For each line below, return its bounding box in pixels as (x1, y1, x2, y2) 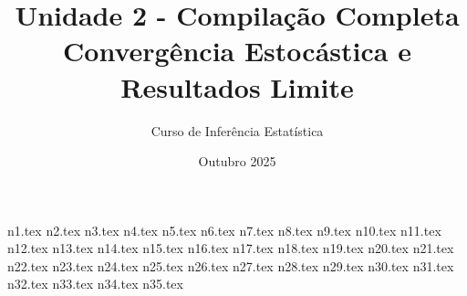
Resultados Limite (120, 68, 354, 105)
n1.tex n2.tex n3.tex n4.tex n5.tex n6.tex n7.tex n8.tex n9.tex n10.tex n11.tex (7, 220, 441, 239)
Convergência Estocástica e (63, 32, 411, 69)
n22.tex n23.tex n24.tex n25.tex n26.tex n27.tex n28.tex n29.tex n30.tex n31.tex (7, 256, 454, 275)
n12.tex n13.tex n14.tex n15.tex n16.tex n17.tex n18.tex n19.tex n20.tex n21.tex (7, 238, 454, 258)
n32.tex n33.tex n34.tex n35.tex (7, 274, 183, 293)
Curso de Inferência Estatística (150, 121, 324, 140)
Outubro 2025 (198, 152, 276, 171)
